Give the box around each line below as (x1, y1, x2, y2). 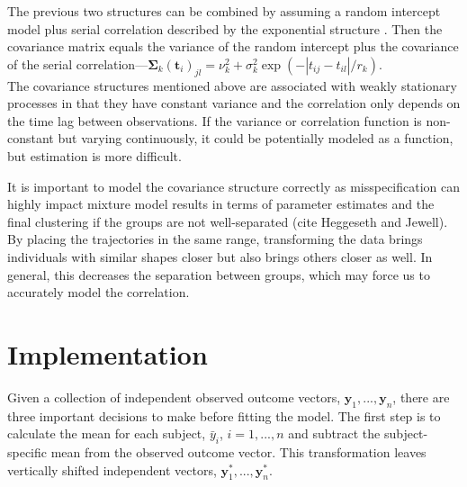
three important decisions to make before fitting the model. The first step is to (7, 406, 441, 425)
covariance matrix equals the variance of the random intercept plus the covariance (7, 37, 459, 56)
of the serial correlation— (7, 54, 148, 73)
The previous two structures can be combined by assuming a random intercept (7, 2, 441, 20)
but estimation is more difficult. (7, 146, 182, 165)
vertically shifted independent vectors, (7, 460, 217, 479)
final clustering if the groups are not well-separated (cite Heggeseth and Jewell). (7, 212, 448, 230)
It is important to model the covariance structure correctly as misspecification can (7, 176, 461, 195)
